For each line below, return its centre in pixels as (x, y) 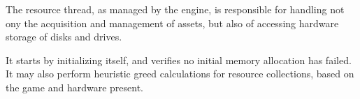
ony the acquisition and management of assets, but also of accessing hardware (172, 23)
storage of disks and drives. (64, 37)
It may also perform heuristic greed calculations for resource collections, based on (180, 74)
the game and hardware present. (74, 87)
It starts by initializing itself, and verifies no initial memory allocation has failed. (179, 60)
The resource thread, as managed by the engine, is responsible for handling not (175, 9)
